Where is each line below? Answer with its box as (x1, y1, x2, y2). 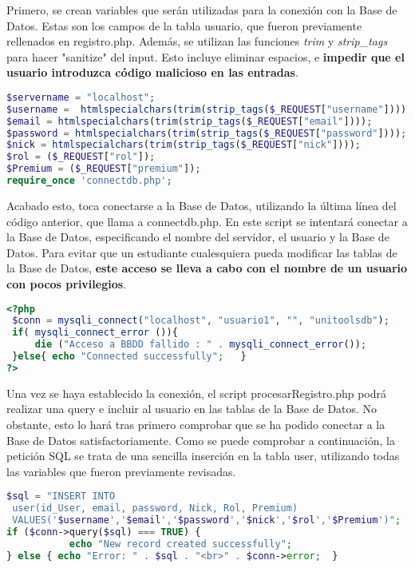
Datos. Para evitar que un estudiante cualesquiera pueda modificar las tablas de (6, 244, 397, 260)
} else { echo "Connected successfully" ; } (12, 351, 247, 363)
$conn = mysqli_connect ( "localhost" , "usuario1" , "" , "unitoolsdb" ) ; (12, 315, 389, 327)
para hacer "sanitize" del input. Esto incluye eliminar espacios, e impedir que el (6, 48, 405, 65)
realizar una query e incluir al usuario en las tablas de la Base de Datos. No (6, 400, 377, 417)
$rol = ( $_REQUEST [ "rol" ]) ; (6, 151, 156, 163)
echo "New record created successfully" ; (69, 538, 292, 550)
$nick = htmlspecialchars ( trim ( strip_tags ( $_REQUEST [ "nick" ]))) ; (6, 139, 361, 151)
